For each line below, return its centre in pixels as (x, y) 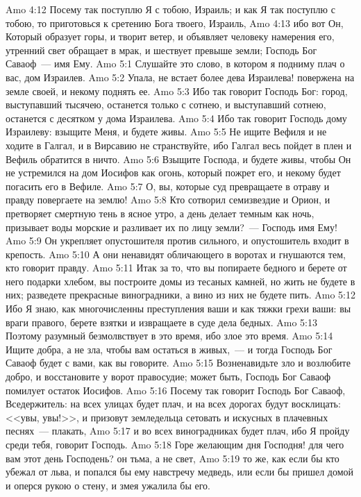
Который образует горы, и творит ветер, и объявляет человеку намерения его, (170, 36)
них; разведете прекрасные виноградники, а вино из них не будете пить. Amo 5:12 (181, 295)
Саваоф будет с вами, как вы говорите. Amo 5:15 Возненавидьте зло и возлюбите (178, 363)
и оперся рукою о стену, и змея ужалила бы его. (108, 485)
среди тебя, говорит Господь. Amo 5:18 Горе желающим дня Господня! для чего (175, 444)
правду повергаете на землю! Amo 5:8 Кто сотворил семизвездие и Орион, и (168, 200)
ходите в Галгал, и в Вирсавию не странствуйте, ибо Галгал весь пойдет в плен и (179, 145)
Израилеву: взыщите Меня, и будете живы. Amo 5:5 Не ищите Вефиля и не (166, 132)
